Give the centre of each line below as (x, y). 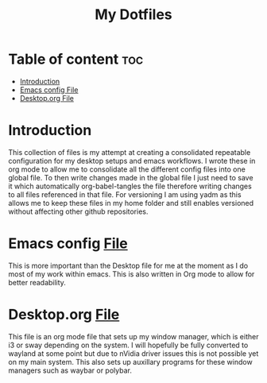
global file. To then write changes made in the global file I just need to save (131, 177)
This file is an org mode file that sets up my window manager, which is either (133, 336)
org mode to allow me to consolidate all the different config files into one (127, 169)
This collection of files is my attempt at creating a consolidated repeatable (130, 152)
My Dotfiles (133, 15)
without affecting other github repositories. (78, 211)
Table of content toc (76, 59)
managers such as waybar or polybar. (70, 370)
